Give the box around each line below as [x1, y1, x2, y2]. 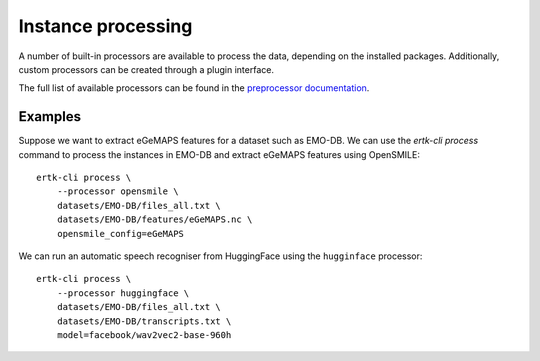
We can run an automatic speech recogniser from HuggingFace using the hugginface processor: [18, 250, 423, 262]
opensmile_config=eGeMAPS [56, 228, 185, 239]
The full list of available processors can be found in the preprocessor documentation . [18, 82, 370, 94]
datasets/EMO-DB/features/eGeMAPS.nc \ [56, 214, 253, 225]
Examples [18, 108, 82, 125]
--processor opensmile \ [56, 186, 179, 197]
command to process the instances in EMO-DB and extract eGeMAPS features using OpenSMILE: [18, 148, 420, 160]
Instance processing [18, 15, 193, 37]
